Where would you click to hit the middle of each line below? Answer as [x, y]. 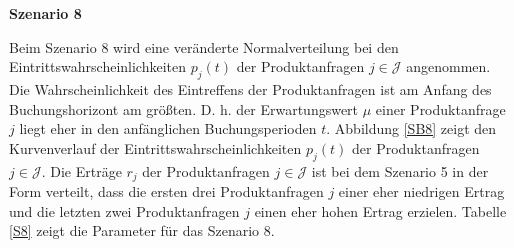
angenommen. [448, 66]
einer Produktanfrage [440, 108]
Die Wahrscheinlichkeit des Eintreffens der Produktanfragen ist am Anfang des [250, 88]
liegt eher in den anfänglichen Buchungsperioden [168, 128]
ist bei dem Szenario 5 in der [400, 170]
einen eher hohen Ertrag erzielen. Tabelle [380, 210]
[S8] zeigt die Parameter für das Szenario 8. [142, 230]
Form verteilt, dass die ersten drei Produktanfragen [166, 191]
